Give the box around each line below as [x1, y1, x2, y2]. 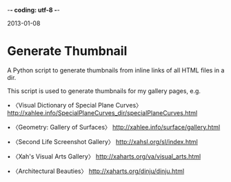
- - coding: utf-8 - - [7, 6, 60, 14]
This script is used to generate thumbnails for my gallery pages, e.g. [7, 86, 201, 95]
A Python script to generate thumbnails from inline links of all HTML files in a [7, 65, 225, 74]
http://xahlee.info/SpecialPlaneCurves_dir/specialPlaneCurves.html [7, 108, 198, 117]
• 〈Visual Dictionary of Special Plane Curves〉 [7, 101, 143, 109]
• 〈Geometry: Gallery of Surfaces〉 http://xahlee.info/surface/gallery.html [7, 123, 221, 131]
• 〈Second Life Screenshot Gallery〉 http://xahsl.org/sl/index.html [7, 137, 198, 145]
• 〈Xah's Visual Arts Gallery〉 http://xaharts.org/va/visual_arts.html [7, 152, 201, 161]
